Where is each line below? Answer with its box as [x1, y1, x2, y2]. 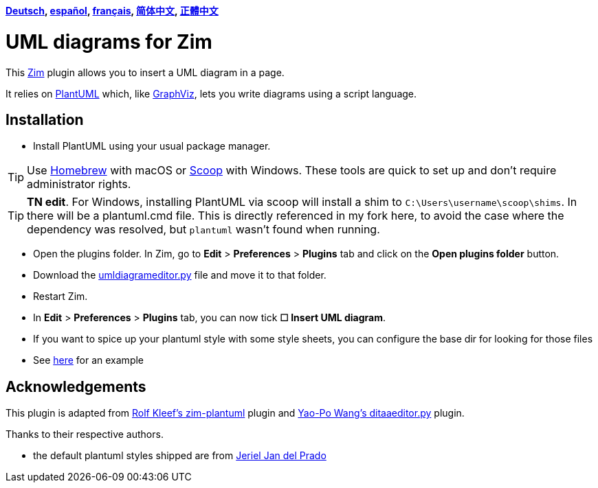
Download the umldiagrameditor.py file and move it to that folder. [33, 269, 326, 281]
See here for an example [33, 354, 144, 367]
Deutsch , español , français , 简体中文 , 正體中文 [5, 5, 219, 16]
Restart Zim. [33, 290, 88, 303]
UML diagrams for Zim [5, 30, 212, 54]
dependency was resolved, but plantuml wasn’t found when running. [27, 222, 380, 237]
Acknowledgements [5, 377, 146, 395]
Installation [5, 111, 84, 128]
